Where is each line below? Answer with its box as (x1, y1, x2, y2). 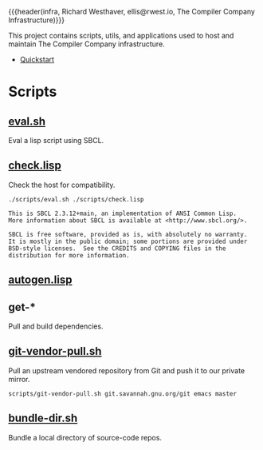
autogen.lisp (8, 273, 73, 287)
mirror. (8, 374, 30, 384)
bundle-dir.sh (8, 412, 78, 425)
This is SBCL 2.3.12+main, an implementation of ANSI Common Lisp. (8, 209, 237, 217)
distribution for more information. (8, 251, 130, 259)
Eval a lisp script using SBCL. (8, 136, 104, 145)
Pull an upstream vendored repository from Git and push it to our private (8, 365, 245, 375)
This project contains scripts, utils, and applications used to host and (8, 31, 234, 40)
